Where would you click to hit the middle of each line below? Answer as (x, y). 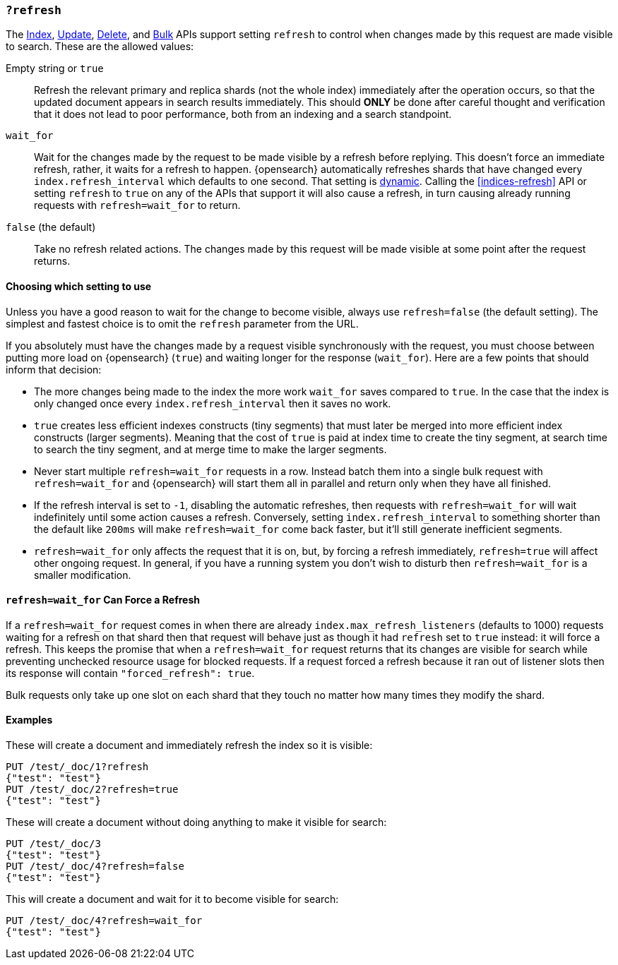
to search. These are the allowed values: (100, 47)
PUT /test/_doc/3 (53, 844)
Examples (29, 720)
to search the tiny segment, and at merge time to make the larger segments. (210, 449)
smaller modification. (83, 575)
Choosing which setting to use (79, 286)
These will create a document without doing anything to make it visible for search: (196, 822)
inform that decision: (54, 369)
